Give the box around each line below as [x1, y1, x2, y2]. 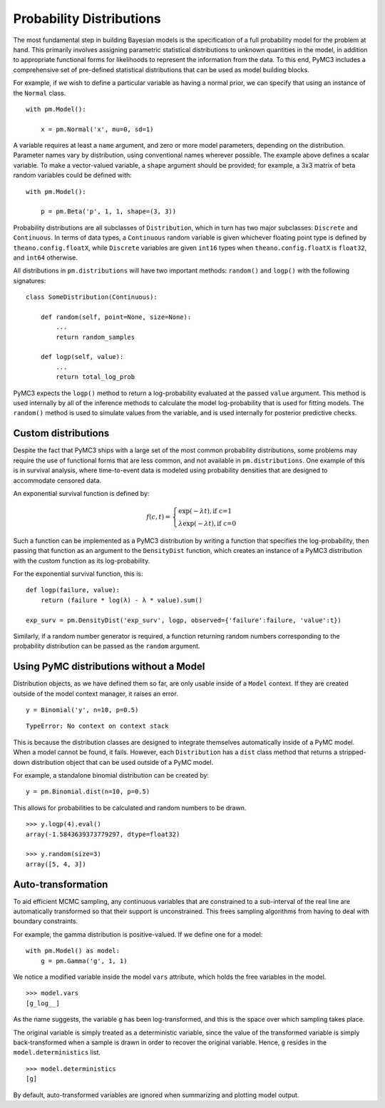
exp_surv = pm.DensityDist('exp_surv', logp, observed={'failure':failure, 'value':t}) [26, 616, 342, 624]
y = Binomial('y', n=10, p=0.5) [26, 706, 139, 714]
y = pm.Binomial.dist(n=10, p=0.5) [26, 788, 150, 796]
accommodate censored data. [13, 476, 102, 484]
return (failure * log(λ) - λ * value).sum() [40, 596, 203, 604]
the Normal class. [13, 88, 66, 97]
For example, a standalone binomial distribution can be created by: [13, 771, 210, 780]
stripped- [339, 748, 366, 756]
